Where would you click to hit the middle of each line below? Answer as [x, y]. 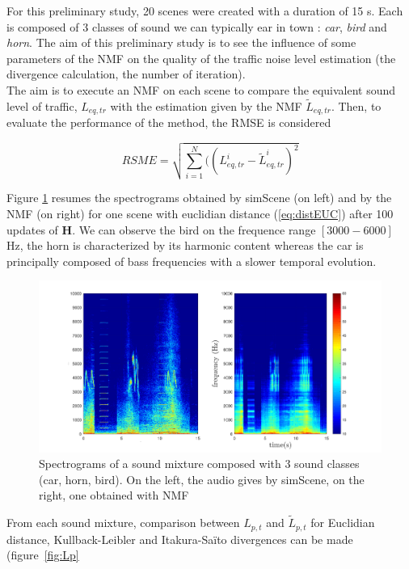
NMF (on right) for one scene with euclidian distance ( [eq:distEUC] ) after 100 [200, 213]
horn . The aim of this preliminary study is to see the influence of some [181, 42]
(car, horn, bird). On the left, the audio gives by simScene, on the [202, 479]
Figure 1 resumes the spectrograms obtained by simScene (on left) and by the [199, 198]
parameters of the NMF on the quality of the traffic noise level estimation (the [201, 58]
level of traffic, [42, 105]
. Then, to [356, 105]
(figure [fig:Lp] [43, 555]
